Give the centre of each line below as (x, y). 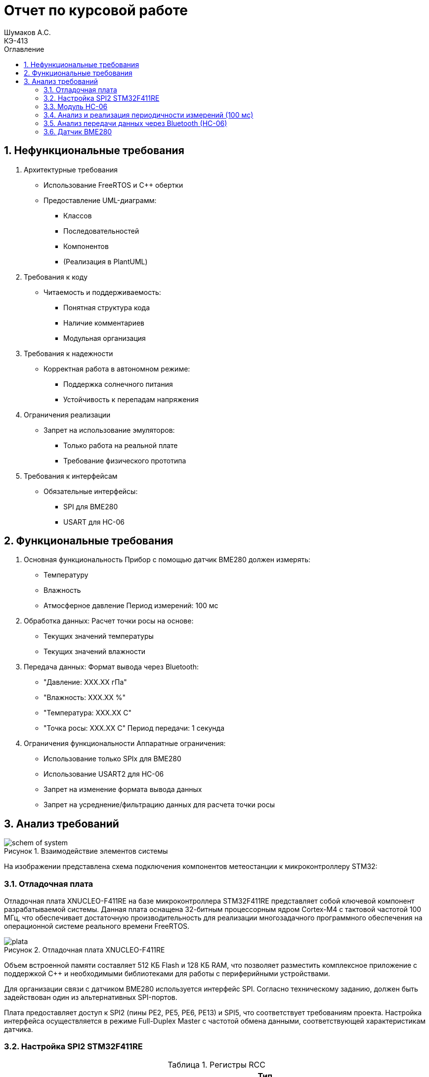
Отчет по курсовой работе (96, 10)
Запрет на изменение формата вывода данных (123, 789)
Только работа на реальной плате (121, 445)
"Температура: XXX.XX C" (87, 713)
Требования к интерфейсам (71, 476)
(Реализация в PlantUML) (106, 261)
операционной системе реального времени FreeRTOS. (97, 926)
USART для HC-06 (94, 522)
